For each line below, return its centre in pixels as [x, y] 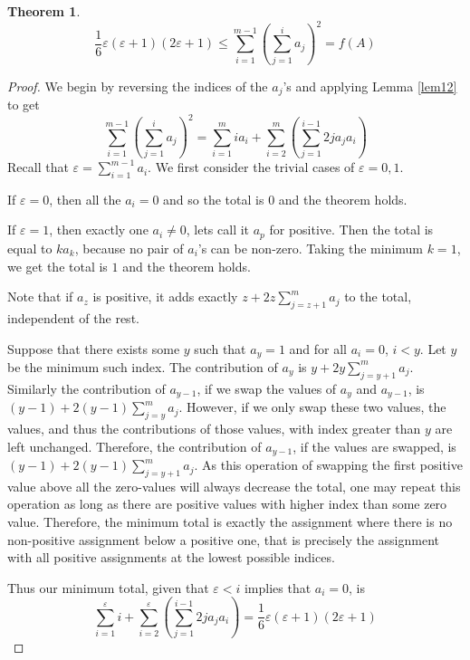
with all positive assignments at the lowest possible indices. [171, 557]
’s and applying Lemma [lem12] [370, 86]
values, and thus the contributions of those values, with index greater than [214, 428]
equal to [30, 248]
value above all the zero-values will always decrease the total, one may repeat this [234, 486]
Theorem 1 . [44, 11]
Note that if [40, 297]
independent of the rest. [73, 317]
